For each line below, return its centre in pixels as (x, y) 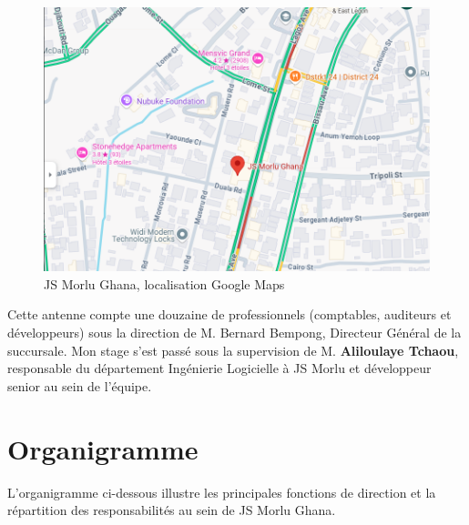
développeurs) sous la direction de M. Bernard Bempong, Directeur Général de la (234, 333)
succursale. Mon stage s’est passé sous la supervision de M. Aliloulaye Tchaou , (233, 350)
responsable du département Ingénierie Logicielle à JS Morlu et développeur (219, 368)
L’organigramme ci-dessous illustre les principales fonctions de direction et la (222, 492)
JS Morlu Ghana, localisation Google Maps (164, 283)
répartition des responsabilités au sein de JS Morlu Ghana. (172, 510)
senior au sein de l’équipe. (80, 385)
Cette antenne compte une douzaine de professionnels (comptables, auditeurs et (229, 314)
